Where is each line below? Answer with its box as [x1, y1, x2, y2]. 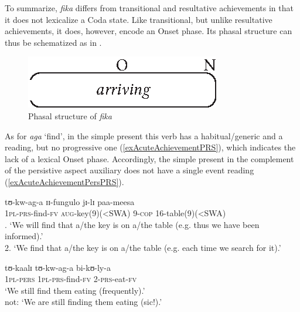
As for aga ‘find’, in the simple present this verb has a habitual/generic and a [5, 129, 283, 142]
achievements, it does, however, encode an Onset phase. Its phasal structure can [5, 25, 292, 37]
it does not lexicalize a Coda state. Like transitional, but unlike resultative [5, 13, 272, 25]
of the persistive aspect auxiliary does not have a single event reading [5, 164, 254, 176]
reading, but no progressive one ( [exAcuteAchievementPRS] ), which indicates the [5, 141, 296, 153]
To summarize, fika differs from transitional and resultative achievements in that [5, 2, 294, 14]
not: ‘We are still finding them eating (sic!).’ [5, 296, 162, 308]
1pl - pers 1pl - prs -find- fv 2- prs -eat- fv [5, 273, 137, 285]
